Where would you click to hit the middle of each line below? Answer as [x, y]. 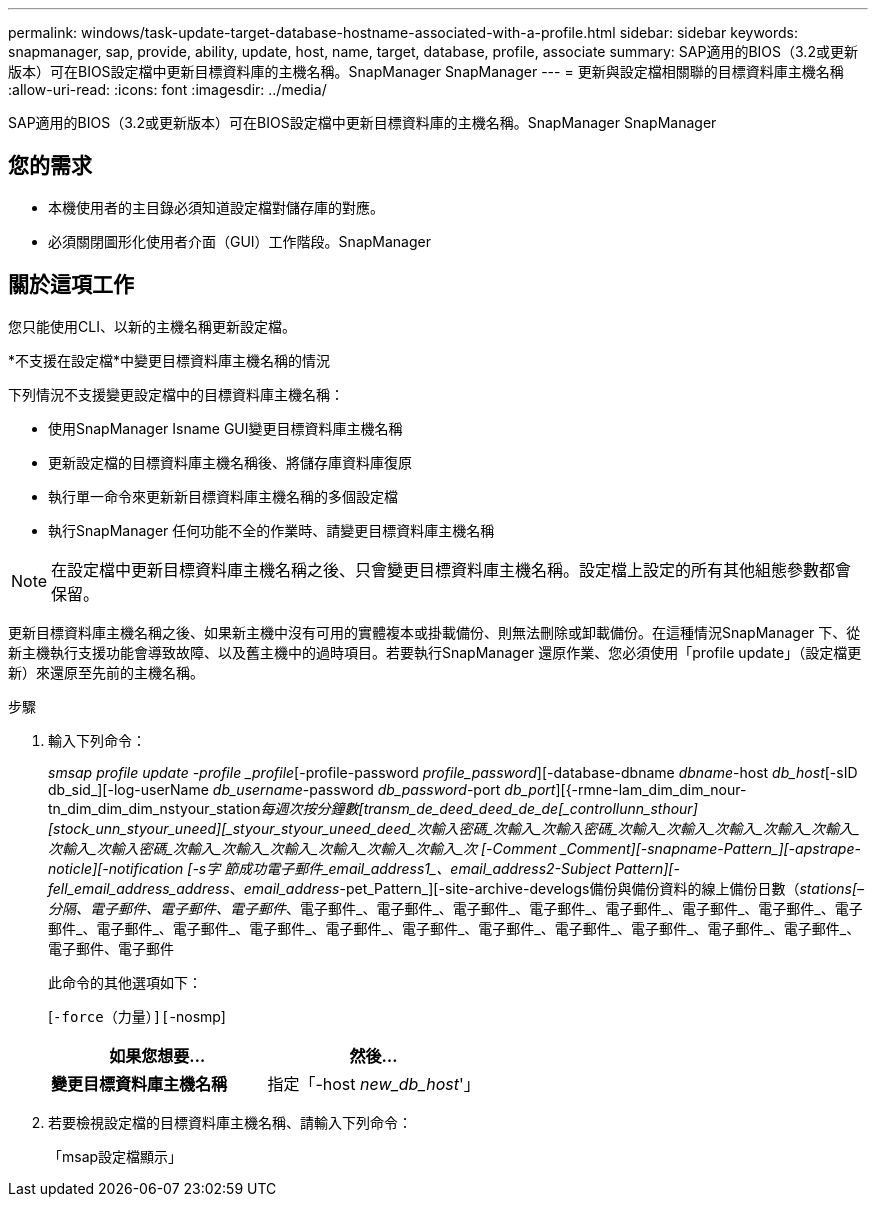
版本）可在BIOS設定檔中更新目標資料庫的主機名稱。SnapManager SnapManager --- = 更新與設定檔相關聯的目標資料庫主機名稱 [426, 71]
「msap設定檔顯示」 [115, 1156]
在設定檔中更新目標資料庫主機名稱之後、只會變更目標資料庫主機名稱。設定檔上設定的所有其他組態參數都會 [451, 569]
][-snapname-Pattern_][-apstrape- [745, 848]
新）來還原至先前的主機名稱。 [106, 672]
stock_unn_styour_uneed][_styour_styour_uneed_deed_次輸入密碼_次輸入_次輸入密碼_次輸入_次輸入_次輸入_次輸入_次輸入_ [456, 828]
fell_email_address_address [139, 888]
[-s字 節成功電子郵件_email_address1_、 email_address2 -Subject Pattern [425, 868]
